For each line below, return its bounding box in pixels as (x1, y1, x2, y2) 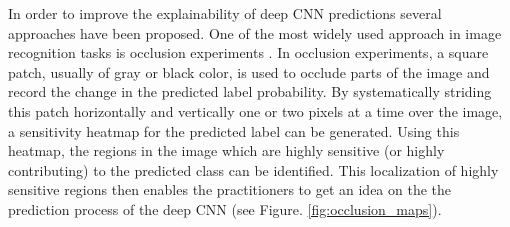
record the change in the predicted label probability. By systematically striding (8, 81, 492, 102)
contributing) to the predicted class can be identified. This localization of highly (8, 159, 499, 180)
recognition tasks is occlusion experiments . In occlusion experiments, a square (8, 42, 489, 63)
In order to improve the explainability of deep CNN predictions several (8, 3, 442, 23)
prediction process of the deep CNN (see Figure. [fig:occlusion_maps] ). (8, 198, 442, 219)
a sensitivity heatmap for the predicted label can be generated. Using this (8, 120, 460, 141)
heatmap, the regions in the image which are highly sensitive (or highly (8, 140, 445, 161)
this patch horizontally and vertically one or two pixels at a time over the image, (8, 100, 503, 121)
